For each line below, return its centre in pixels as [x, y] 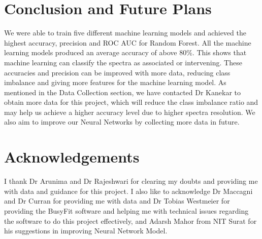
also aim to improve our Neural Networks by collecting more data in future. [122, 122]
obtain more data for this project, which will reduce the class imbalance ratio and [131, 102]
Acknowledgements [72, 157]
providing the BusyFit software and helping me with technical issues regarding [126, 210]
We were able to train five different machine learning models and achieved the [125, 33]
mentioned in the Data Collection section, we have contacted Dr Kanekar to [123, 92]
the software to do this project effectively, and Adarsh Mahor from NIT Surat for [130, 221]
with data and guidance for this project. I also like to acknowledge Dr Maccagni [128, 191]
